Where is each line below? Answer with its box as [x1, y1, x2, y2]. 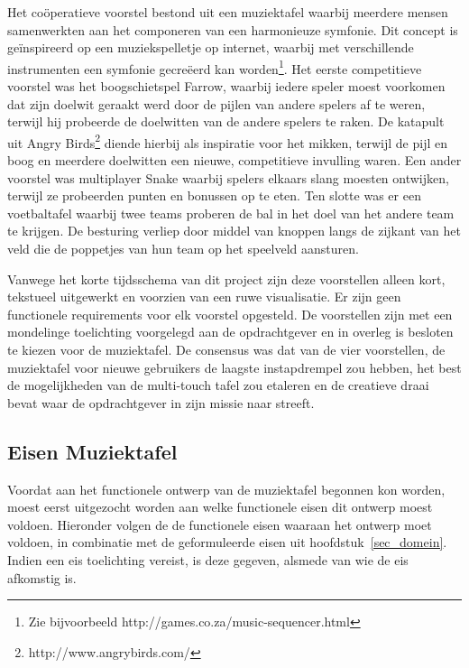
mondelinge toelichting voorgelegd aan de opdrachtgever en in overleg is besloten [7, 322, 454, 341]
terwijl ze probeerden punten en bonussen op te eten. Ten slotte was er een [7, 186, 421, 205]
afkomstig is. [7, 568, 77, 587]
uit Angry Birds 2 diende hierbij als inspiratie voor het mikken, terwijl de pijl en [7, 130, 448, 152]
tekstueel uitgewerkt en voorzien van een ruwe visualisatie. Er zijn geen [7, 287, 401, 306]
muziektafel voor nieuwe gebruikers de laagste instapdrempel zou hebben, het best [7, 357, 462, 376]
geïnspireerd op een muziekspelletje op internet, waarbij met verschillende [7, 38, 414, 57]
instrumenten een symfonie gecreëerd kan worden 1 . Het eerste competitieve [7, 56, 422, 78]
